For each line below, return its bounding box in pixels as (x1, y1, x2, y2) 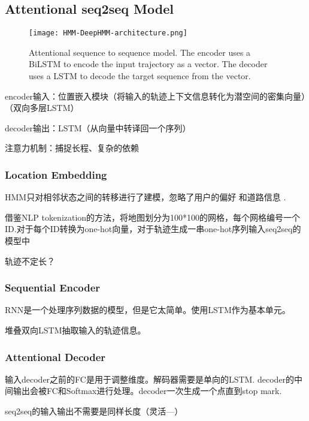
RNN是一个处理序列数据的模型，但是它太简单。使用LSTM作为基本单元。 (5, 303, 290, 316)
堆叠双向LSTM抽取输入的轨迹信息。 (5, 324, 146, 336)
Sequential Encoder (5, 280, 101, 295)
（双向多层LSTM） (5, 101, 79, 114)
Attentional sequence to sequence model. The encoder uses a (29, 46, 251, 58)
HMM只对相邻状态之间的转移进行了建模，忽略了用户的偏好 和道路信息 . (5, 191, 286, 203)
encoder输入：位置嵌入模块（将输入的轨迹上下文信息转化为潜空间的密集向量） (5, 89, 306, 102)
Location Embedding (5, 167, 107, 182)
